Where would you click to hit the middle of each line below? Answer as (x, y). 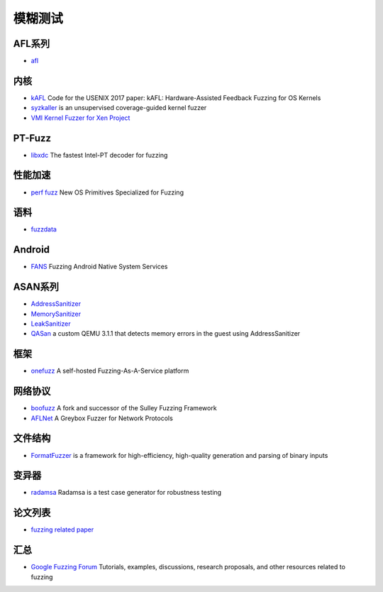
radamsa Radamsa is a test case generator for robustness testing (126, 493)
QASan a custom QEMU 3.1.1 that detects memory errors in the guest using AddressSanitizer (166, 334)
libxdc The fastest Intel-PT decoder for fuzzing (99, 155)
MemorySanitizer (56, 314)
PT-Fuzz (32, 138)
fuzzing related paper (62, 530)
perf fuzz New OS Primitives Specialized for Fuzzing (107, 192)
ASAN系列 (36, 287)
